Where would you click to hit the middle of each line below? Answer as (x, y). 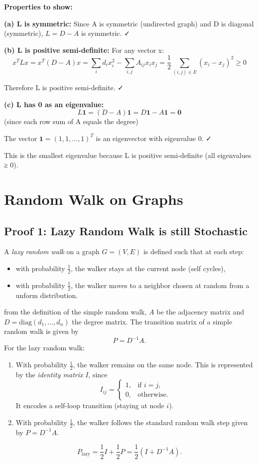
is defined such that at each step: (193, 251)
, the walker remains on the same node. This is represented (163, 365)
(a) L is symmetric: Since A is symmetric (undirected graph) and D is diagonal (129, 23)
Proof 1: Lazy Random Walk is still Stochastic (126, 231)
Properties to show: (38, 6)
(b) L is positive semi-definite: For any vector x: (84, 50)
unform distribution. (47, 295)
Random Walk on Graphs (94, 199)
